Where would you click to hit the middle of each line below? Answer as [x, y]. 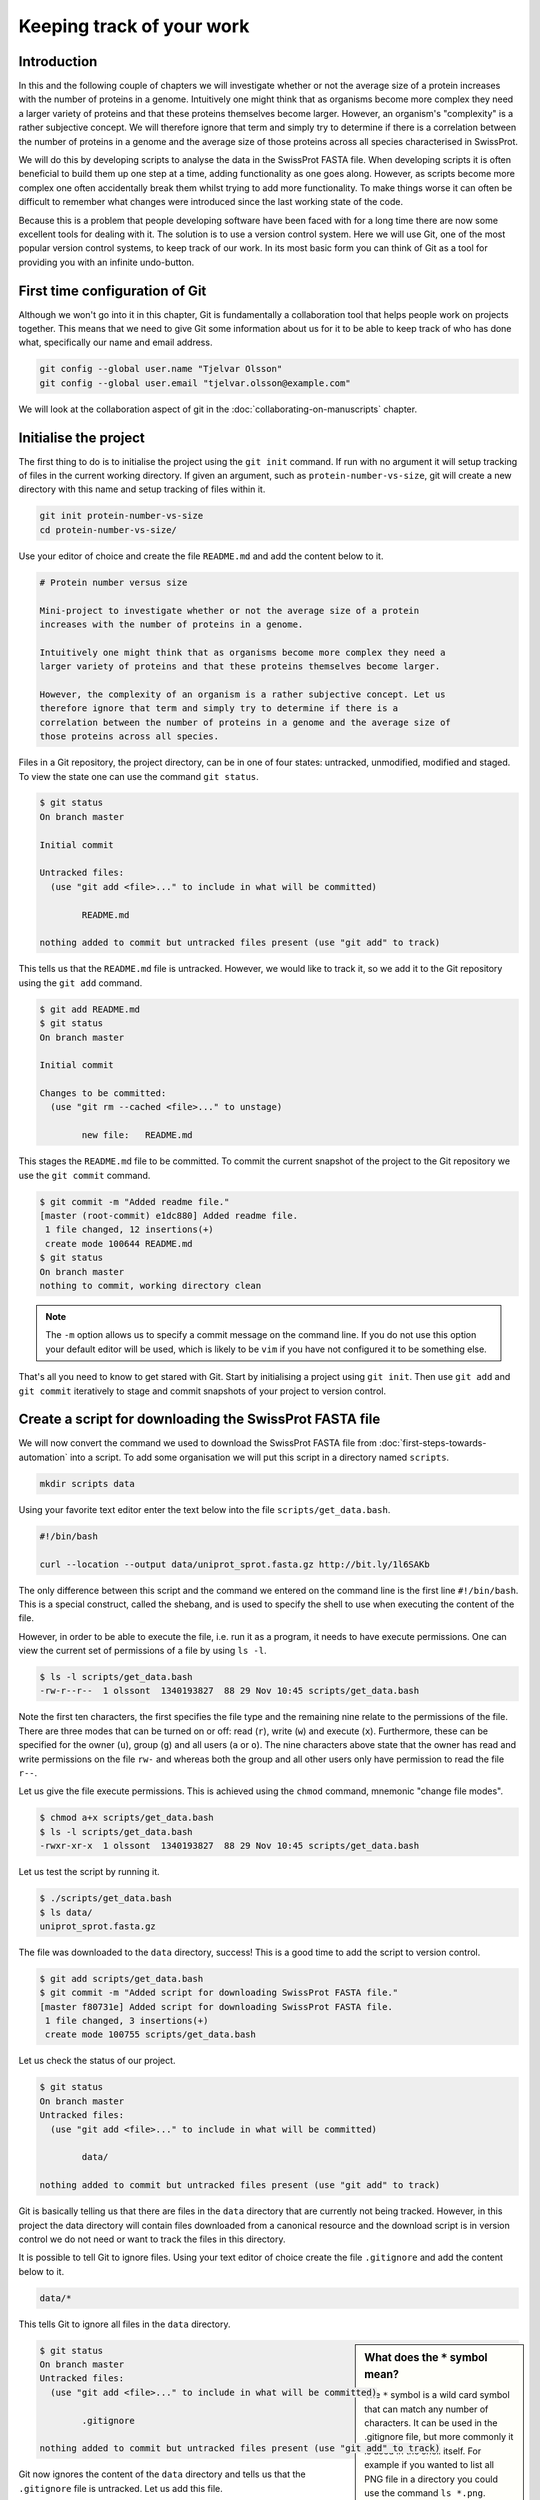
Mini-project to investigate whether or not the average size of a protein [229, 610]
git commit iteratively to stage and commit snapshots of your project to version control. [202, 1391]
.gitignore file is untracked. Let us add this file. [121, 2488]
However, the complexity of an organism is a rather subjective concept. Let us [242, 694]
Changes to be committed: [103, 1093]
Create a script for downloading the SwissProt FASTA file [199, 1419]
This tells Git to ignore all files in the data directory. [124, 2324]
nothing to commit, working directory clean [150, 1285]
